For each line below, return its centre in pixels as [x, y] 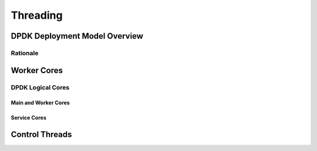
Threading [37, 15]
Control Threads [41, 135]
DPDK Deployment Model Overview [77, 36]
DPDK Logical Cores [40, 87]
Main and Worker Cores [40, 103]
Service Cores [28, 118]
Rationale [25, 53]
